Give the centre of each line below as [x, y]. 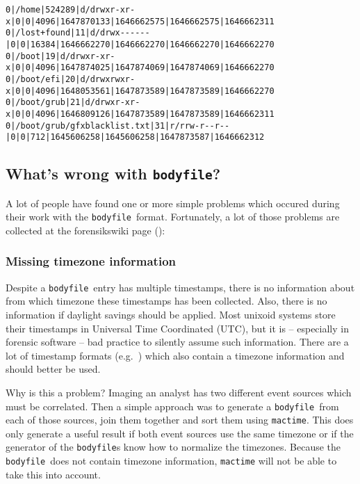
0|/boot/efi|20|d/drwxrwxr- [71, 79]
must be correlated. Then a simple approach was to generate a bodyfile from [172, 406]
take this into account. [53, 474]
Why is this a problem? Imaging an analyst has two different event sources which [179, 392]
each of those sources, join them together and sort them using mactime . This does [180, 420]
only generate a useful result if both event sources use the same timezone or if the [180, 433]
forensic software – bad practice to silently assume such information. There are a [177, 342]
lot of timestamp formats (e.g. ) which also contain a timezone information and [175, 355]
